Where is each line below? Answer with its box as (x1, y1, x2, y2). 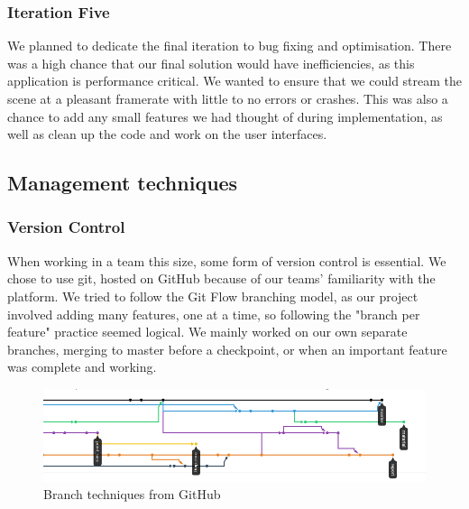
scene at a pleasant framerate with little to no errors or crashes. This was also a (7, 89, 448, 107)
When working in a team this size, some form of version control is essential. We (7, 251, 446, 270)
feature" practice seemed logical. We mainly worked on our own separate (7, 322, 408, 341)
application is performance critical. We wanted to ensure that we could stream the (7, 71, 463, 90)
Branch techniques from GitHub (43, 485, 221, 504)
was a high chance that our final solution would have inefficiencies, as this (7, 53, 415, 72)
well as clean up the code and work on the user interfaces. (7, 125, 327, 143)
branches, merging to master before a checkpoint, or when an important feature (7, 339, 447, 358)
